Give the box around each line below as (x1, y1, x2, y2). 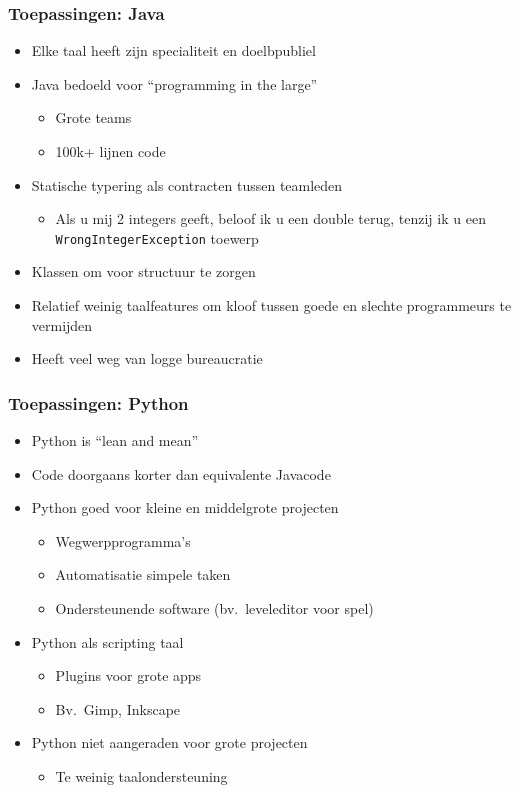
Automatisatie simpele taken (55, 564, 231, 585)
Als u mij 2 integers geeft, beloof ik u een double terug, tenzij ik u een (55, 208, 486, 229)
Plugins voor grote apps (55, 665, 202, 686)
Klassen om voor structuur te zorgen (31, 261, 256, 282)
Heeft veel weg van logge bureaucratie (31, 348, 263, 369)
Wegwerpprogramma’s (55, 530, 191, 551)
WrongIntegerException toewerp (55, 227, 259, 248)
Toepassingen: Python (8, 390, 189, 415)
